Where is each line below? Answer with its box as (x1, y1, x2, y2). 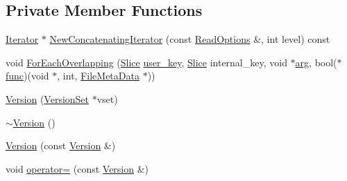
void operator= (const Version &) (6, 161, 149, 175)
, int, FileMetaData (57, 68, 139, 83)
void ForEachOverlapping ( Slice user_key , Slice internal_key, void (6, 55, 287, 69)
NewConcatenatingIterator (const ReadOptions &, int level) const (49, 32, 330, 46)
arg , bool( (295, 55, 337, 69)
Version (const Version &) (6, 138, 116, 153)
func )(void (6, 68, 49, 83)
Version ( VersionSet (6, 91, 90, 106)
